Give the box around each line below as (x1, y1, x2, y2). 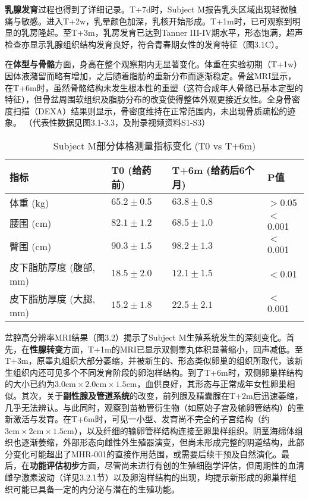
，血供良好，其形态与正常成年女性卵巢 (137, 378, 287, 390)
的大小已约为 (5, 378, 55, 390)
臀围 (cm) (10, 239, 52, 254)
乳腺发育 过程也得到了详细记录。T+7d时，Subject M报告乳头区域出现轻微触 (5, 3, 297, 15)
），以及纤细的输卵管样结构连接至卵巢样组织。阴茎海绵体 (74, 424, 295, 436)
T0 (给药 (111, 163, 152, 177)
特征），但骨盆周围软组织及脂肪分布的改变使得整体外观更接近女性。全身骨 (5, 93, 292, 105)
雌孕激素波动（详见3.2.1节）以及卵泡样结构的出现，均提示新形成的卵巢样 (5, 471, 288, 484)
